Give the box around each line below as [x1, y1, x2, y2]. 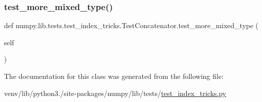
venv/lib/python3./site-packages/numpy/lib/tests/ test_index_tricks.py [4, 87, 226, 98]
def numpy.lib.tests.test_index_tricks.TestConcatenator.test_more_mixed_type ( [4, 20, 258, 31]
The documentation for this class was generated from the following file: [4, 71, 224, 81]
